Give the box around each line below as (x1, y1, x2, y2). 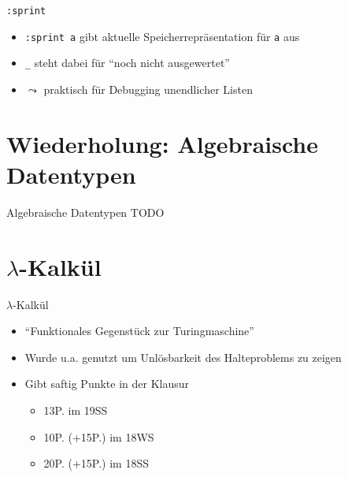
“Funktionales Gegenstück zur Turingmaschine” (24, 322, 254, 339)
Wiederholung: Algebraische (6, 127, 319, 159)
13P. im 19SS (43, 401, 108, 418)
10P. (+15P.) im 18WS (43, 428, 154, 445)
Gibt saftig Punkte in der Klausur (24, 375, 190, 392)
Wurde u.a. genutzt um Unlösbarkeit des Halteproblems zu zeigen (24, 348, 342, 365)
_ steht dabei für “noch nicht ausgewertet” (24, 54, 230, 71)
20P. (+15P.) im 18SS (43, 455, 150, 471)
